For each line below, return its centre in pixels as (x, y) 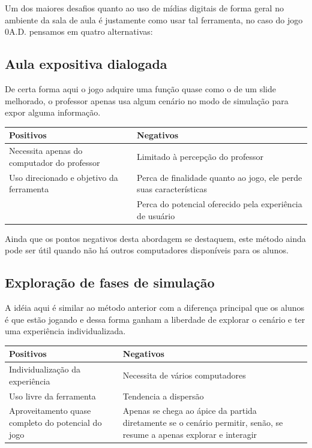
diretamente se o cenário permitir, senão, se (203, 423)
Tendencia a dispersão (163, 396)
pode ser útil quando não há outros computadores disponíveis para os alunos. (147, 250)
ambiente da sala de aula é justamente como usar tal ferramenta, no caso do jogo (154, 19)
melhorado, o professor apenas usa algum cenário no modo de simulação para (147, 100)
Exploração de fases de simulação (110, 282)
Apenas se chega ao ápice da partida (190, 411)
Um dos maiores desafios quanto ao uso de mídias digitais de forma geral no (144, 8)
